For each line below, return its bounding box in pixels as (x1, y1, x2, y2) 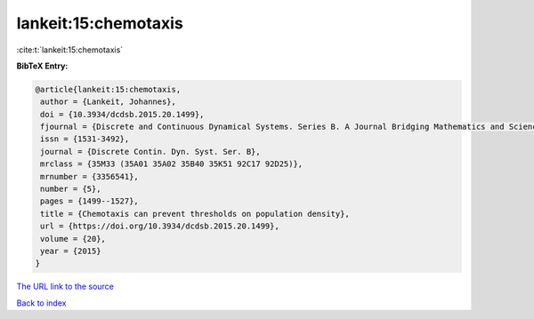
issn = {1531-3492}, (40, 134, 130, 144)
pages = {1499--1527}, (40, 196, 140, 206)
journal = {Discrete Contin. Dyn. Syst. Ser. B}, (40, 147, 262, 156)
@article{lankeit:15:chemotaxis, (35, 84, 182, 94)
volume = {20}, (40, 234, 107, 243)
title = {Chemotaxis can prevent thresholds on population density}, (40, 209, 351, 219)
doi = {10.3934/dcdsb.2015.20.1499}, (40, 109, 205, 119)
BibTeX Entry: (16, 60, 69, 71)
